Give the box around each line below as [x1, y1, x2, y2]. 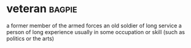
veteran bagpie [6, 2, 78, 16]
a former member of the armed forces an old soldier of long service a [6, 22, 182, 29]
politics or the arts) [6, 35, 54, 42]
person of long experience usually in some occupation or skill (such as [6, 28, 185, 35]
